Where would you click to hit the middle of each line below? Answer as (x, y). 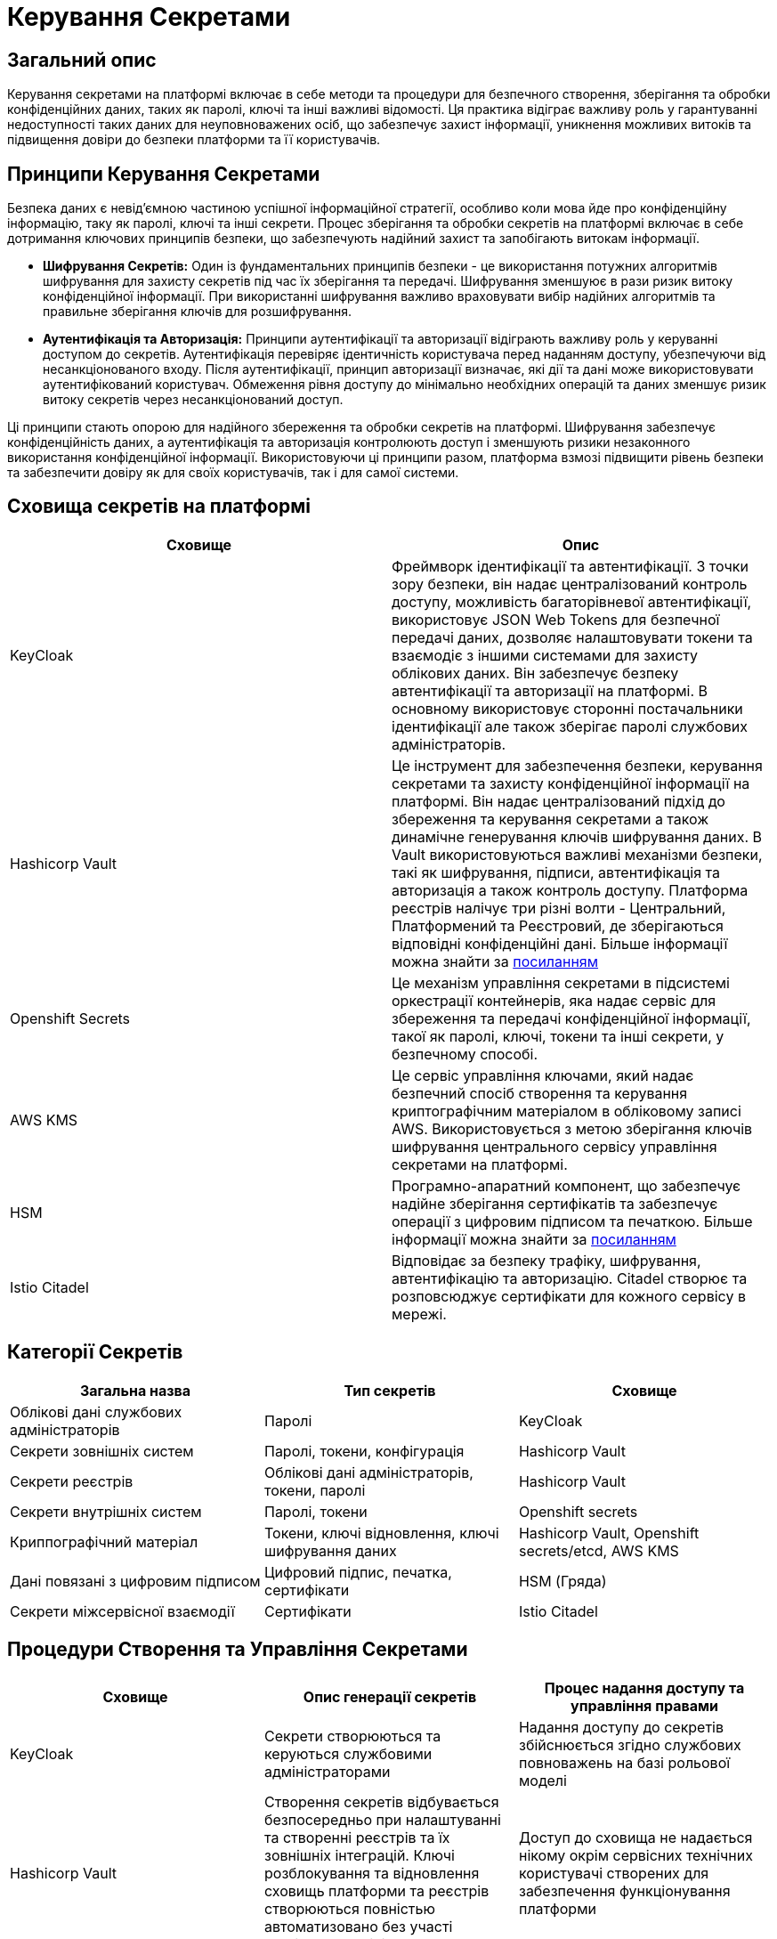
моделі (542, 1780)
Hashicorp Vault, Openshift (609, 1533)
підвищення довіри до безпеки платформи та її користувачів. (194, 140)
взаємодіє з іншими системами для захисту (545, 655)
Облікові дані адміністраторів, (368, 1472)
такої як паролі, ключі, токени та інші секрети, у (558, 1036)
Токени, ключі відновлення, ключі (381, 1533)
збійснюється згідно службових (630, 1744)
